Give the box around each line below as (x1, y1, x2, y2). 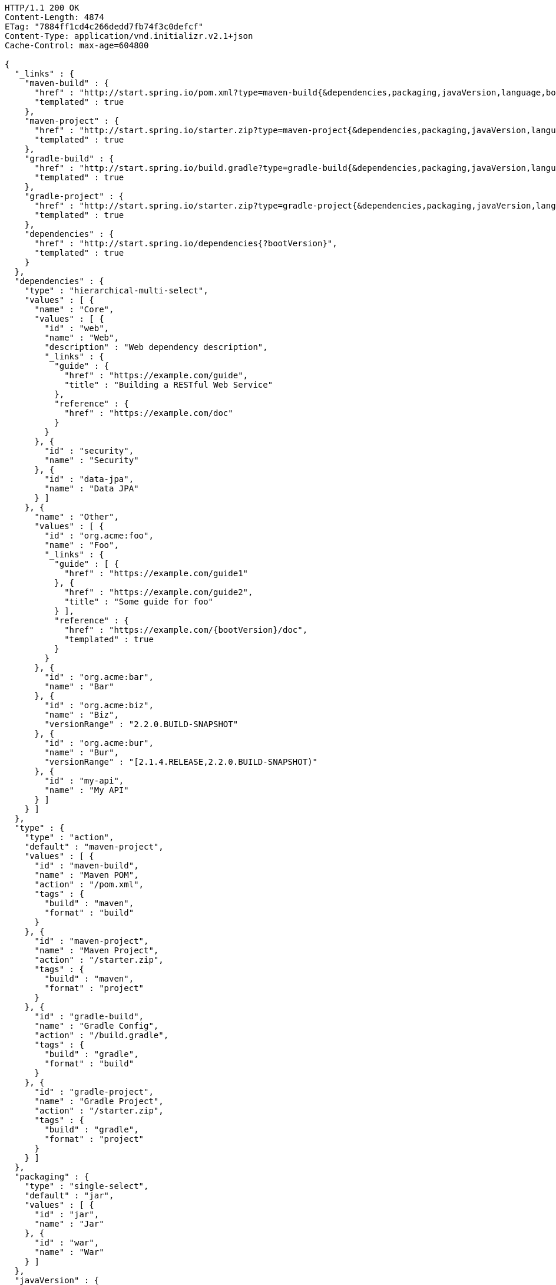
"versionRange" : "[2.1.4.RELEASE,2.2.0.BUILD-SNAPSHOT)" (44, 757, 318, 767)
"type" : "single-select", (24, 1181, 149, 1191)
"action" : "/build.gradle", (34, 1030, 169, 1040)
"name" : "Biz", (44, 710, 119, 719)
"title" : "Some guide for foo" (64, 597, 214, 606)
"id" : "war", (34, 1238, 100, 1247)
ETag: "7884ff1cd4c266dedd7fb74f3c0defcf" (5, 22, 204, 31)
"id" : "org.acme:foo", (44, 531, 154, 540)
